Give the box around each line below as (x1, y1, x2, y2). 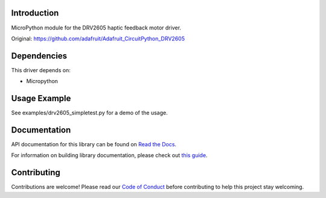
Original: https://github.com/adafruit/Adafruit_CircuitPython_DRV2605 (11, 35, 185, 42)
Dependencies (11, 51, 68, 61)
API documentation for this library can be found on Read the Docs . (11, 141, 177, 148)
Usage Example (11, 93, 71, 104)
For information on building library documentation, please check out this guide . (11, 152, 208, 159)
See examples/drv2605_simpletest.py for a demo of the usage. (11, 109, 168, 117)
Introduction (11, 8, 59, 18)
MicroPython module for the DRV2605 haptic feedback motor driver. (11, 24, 181, 31)
